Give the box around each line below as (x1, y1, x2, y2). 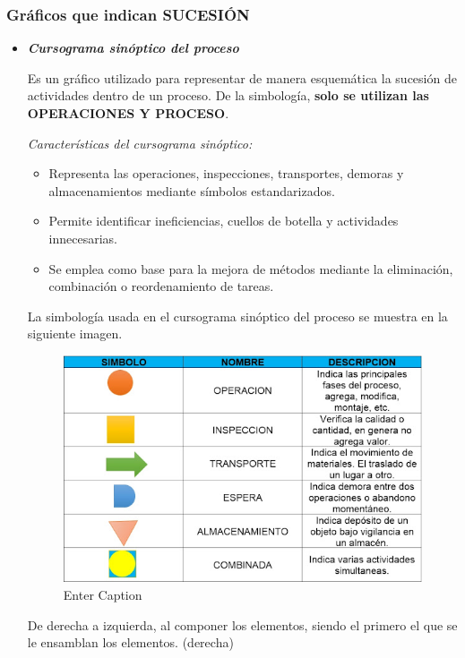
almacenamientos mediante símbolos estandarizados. (48, 181, 335, 200)
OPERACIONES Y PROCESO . (27, 104, 229, 122)
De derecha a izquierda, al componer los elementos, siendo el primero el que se (27, 615, 458, 634)
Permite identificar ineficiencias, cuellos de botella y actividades (48, 211, 399, 230)
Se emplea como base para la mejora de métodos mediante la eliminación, (48, 259, 453, 278)
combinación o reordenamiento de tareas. (48, 277, 274, 295)
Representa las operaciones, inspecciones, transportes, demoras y (48, 164, 404, 183)
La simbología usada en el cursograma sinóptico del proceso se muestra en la (27, 306, 448, 325)
